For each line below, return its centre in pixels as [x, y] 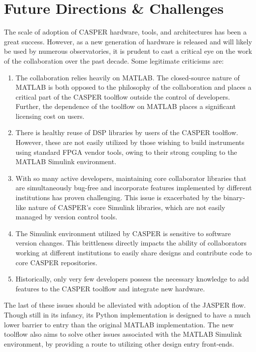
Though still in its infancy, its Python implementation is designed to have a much [127, 314]
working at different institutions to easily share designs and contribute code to [134, 252]
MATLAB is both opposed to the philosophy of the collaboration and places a [133, 87]
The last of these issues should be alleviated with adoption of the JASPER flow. [125, 305]
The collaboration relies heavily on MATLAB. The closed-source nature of [128, 77]
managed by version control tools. [66, 217]
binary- [234, 197]
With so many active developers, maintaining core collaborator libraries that [131, 178]
